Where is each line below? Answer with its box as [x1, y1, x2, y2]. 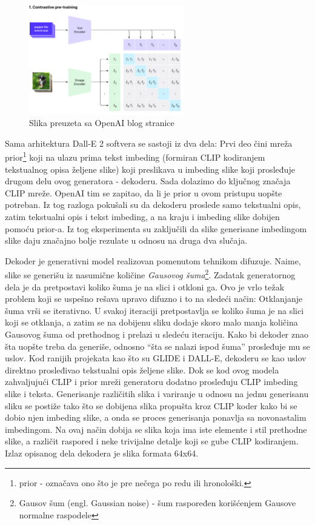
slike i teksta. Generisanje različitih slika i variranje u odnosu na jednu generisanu [5, 387, 309, 400]
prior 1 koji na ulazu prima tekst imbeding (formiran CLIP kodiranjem [5, 149, 265, 164]
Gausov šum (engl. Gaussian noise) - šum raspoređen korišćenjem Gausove [19, 497, 296, 509]
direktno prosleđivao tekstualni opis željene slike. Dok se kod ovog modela [5, 363, 279, 376]
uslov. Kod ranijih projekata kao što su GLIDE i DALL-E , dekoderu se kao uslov [5, 352, 307, 364]
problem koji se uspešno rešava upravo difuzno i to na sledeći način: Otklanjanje [5, 292, 303, 305]
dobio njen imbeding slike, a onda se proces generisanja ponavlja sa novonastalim [5, 411, 307, 424]
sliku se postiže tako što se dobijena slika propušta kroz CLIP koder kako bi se [5, 399, 297, 412]
